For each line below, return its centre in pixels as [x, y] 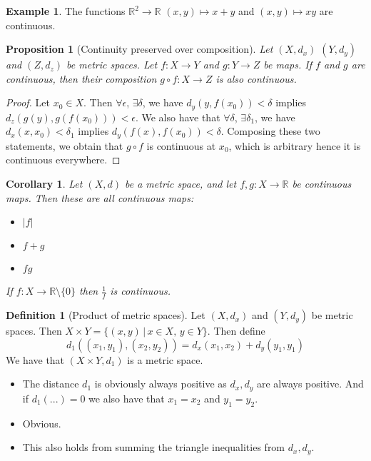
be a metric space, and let [181, 184]
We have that [35, 359]
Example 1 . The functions [66, 11]
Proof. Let [28, 102]
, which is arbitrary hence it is [295, 145]
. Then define [236, 331]
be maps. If [288, 65]
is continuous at [181, 145]
